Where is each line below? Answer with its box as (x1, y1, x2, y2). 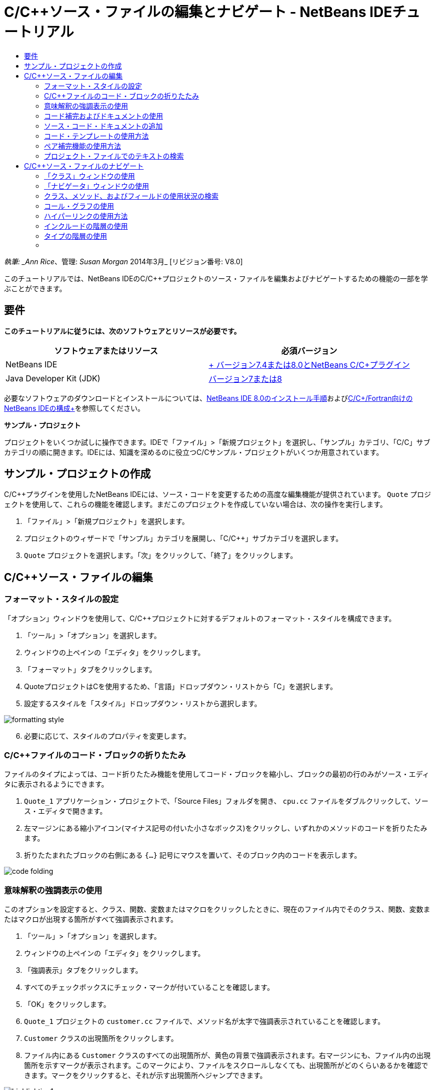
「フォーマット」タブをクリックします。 (24, 665, 156, 674)
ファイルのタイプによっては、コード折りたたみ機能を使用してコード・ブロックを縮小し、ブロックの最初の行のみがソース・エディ (4, 770, 429, 779)
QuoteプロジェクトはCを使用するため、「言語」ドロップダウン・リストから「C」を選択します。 (24, 682, 337, 691)
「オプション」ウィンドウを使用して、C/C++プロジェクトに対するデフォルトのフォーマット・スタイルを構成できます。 (4, 614, 396, 623)
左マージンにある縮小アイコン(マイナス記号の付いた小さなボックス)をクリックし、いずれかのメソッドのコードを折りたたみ (24, 824, 427, 833)
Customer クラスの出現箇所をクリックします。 (24, 1034, 178, 1043)
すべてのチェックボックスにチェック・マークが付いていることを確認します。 (24, 983, 274, 992)
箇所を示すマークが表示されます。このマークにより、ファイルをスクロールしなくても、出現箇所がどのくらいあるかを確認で (24, 1061, 428, 1070)
